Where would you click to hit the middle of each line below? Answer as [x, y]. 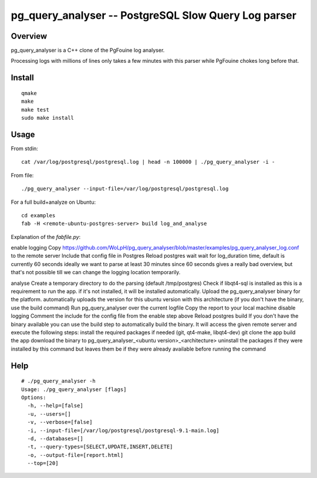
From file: [22, 175]
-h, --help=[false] [55, 406]
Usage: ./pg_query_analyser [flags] [74, 389]
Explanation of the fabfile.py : [46, 237]
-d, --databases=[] [55, 438]
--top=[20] [43, 463]
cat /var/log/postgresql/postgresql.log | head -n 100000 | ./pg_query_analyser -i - [148, 162]
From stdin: [24, 148]
